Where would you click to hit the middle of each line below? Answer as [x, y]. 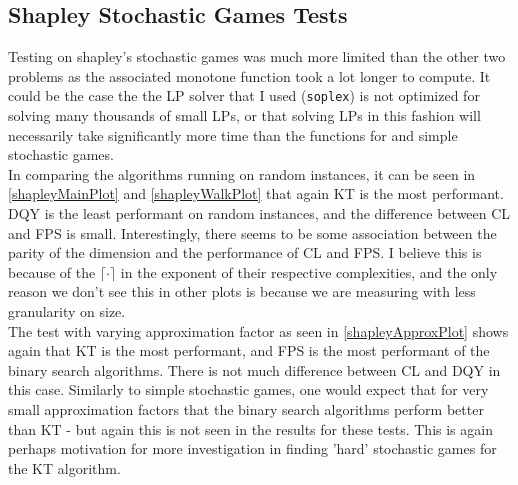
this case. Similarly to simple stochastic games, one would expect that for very [248, 389]
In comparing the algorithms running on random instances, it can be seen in [242, 173]
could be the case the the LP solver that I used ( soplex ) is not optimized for [244, 95]
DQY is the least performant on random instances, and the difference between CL [259, 213]
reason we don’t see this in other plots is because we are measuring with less [242, 291]
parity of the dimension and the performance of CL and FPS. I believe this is [245, 252]
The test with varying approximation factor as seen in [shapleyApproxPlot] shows [258, 330]
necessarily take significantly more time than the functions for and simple [233, 134]
